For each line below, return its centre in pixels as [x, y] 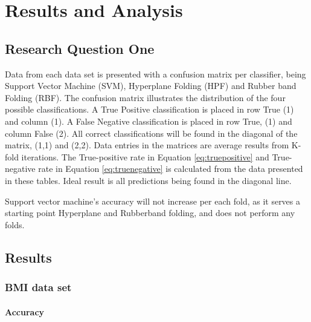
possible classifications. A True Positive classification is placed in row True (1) [149, 109]
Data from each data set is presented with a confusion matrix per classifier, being [155, 74]
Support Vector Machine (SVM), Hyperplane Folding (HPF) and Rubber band [151, 86]
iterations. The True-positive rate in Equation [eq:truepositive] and [145, 156]
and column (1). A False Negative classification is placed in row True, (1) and [149, 121]
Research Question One [80, 48]
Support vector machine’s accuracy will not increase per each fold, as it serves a [153, 201]
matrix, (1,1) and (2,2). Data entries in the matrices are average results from [147, 145]
